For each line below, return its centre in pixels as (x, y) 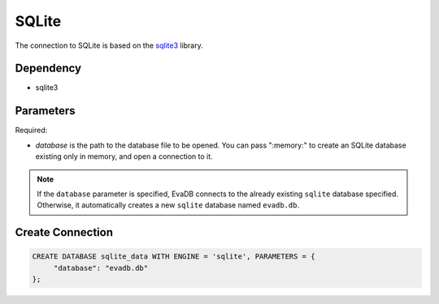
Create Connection (64, 232)
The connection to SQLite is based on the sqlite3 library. (109, 45)
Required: (31, 131)
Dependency (48, 69)
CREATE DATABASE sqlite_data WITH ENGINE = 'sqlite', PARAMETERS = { (174, 257)
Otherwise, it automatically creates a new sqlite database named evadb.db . (168, 205)
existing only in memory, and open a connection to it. (124, 156)
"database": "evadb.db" (101, 268)
